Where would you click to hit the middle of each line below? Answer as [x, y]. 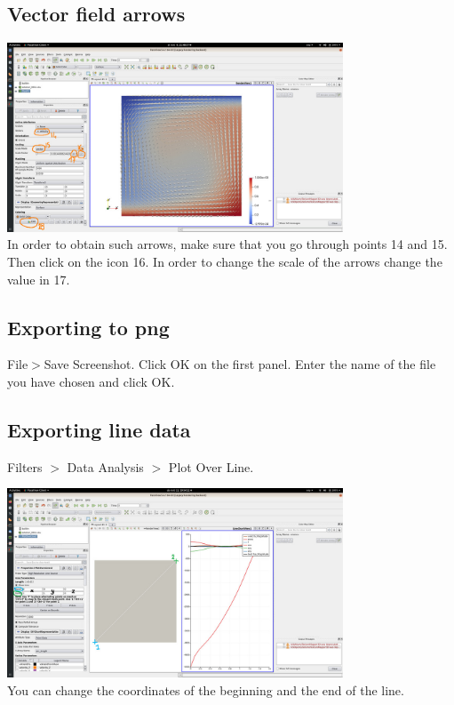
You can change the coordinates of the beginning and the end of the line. [206, 689]
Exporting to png [88, 327]
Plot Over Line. [211, 466]
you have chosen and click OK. [91, 381]
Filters [25, 466]
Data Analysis [105, 466]
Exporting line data [99, 429]
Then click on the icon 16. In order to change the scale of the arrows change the [225, 261]
